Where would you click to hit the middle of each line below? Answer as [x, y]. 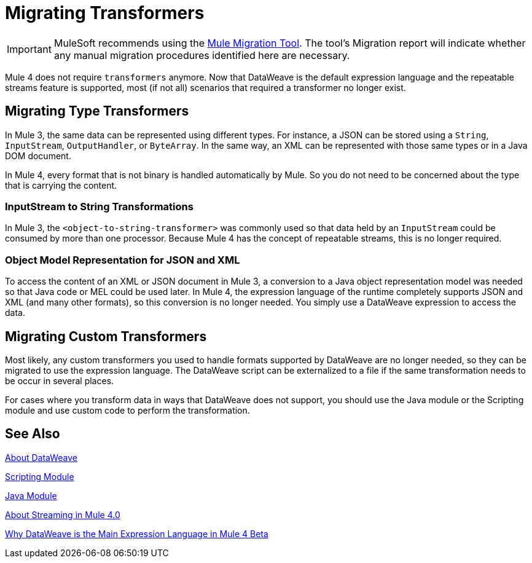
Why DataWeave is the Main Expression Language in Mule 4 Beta [137, 533]
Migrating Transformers [105, 13]
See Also [33, 434]
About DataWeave [41, 457]
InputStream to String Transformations [99, 206]
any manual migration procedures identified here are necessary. [202, 55]
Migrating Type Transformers [97, 111]
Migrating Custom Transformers [106, 336]
